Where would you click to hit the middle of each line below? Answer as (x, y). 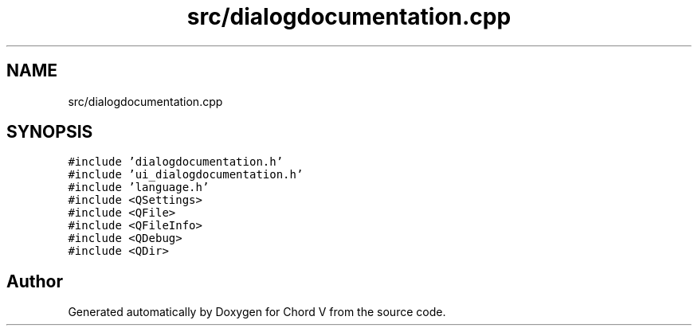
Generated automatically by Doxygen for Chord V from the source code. (257, 312)
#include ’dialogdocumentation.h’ (176, 162)
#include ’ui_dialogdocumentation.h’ (186, 175)
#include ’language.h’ (139, 187)
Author (35, 281)
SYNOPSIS (50, 132)
